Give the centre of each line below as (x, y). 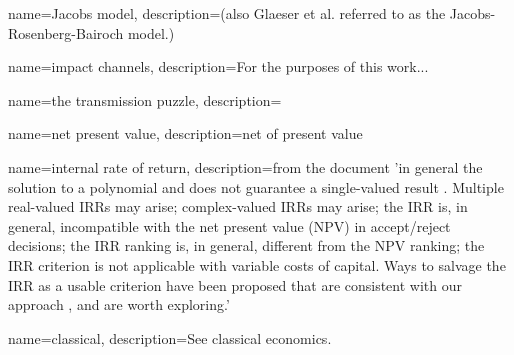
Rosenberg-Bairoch (66, 32)
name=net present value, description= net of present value (185, 133)
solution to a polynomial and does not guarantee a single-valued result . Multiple (256, 186)
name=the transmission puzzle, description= (145, 99)
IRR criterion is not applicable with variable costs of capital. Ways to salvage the (257, 264)
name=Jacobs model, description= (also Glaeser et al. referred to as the (227, 13)
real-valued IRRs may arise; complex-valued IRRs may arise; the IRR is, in (238, 206)
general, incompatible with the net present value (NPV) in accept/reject (229, 225)
